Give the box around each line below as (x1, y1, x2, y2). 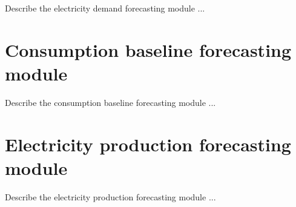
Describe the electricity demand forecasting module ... (5, 2, 205, 14)
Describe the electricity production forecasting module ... (5, 190, 216, 203)
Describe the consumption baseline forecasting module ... (5, 96, 216, 108)
